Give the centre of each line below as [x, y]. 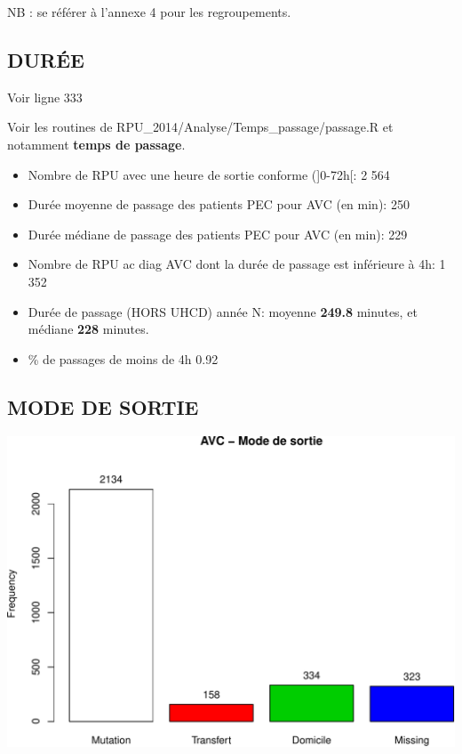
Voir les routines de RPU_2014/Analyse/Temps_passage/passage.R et [200, 127]
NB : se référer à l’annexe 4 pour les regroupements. [149, 12]
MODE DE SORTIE [103, 406]
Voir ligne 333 [45, 97]
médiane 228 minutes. [88, 329]
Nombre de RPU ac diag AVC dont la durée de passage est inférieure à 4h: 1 [237, 264]
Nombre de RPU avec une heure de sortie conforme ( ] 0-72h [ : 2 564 [209, 174]
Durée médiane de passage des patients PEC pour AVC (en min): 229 [218, 234]
